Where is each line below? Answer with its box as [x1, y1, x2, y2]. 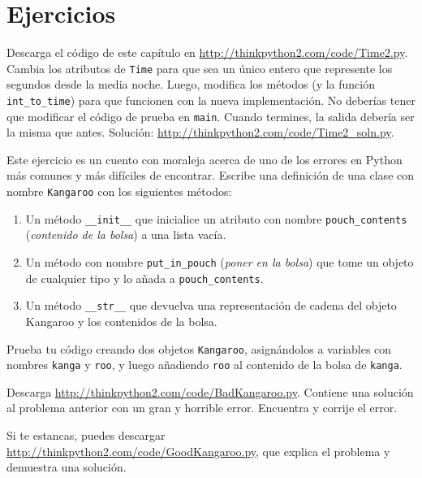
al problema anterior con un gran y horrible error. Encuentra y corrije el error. [6, 399, 398, 416]
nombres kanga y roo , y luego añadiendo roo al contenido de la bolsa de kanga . [6, 356, 403, 373]
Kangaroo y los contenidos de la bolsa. [25, 312, 217, 329]
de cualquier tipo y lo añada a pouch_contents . [25, 269, 264, 286]
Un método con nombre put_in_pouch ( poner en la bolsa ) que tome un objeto [25, 253, 414, 270]
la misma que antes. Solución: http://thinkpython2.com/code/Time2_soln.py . [6, 124, 394, 141]
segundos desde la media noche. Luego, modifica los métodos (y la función [6, 76, 376, 93]
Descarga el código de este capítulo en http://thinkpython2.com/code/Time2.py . [6, 44, 408, 61]
